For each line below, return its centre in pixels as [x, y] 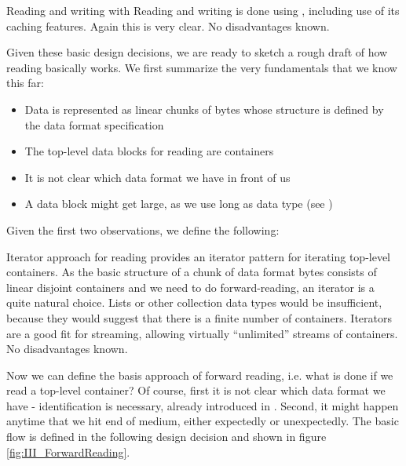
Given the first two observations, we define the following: [143, 229]
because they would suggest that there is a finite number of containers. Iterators [199, 317]
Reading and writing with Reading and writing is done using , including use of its [203, 10]
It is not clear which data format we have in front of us [157, 177]
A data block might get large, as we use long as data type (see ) [179, 204]
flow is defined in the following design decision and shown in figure [166, 437]
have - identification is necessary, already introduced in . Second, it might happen [203, 405]
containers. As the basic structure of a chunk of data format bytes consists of [192, 272]
